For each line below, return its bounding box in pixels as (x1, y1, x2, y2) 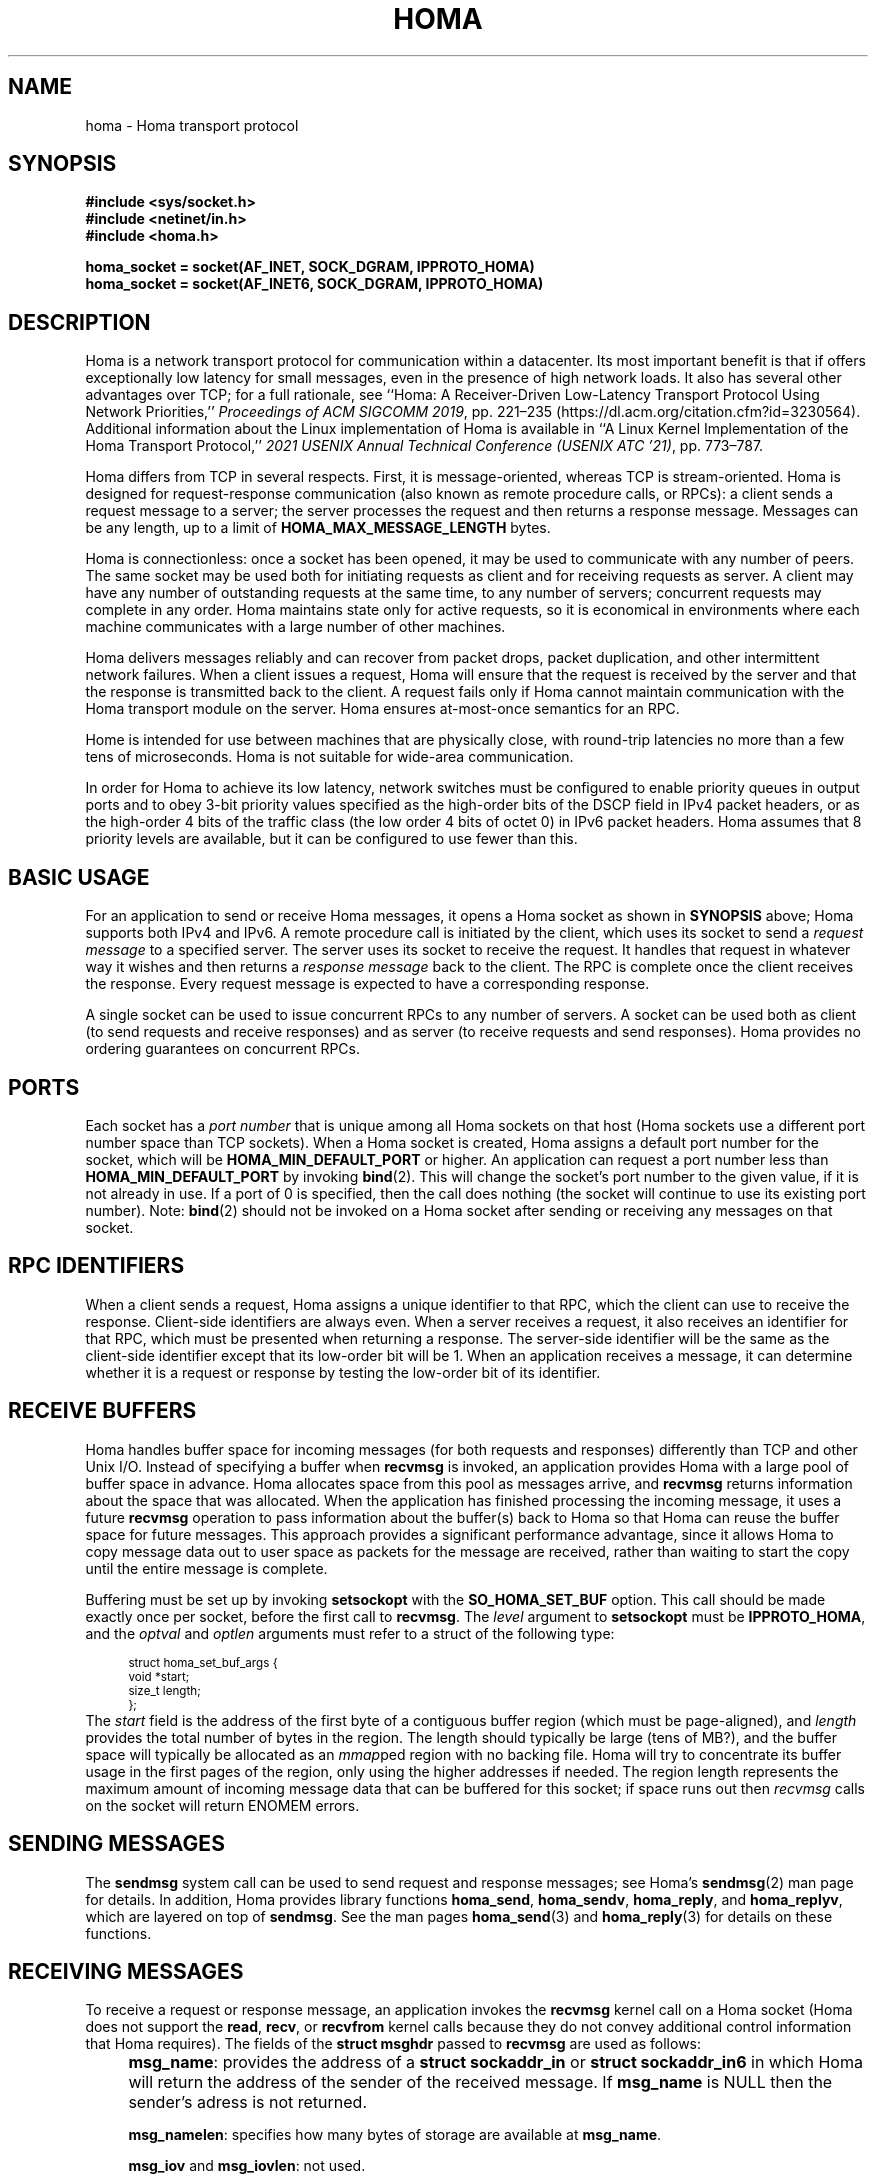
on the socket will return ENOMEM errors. (85, 1796, 360, 1814)
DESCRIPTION (8, 309, 151, 335)
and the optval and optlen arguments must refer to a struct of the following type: (85, 1624, 615, 1642)
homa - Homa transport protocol (85, 116, 299, 134)
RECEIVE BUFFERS (8, 1398, 197, 1424)
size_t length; (128, 1683, 201, 1698)
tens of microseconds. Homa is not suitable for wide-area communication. (85, 748, 574, 766)
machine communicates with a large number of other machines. (85, 618, 506, 636)
